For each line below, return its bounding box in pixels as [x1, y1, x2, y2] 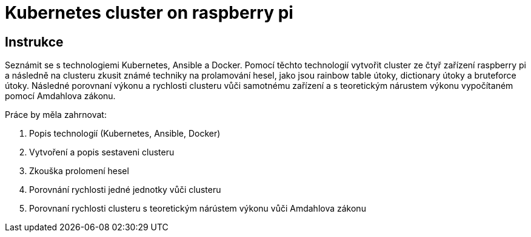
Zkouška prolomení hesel [29, 166, 129, 177]
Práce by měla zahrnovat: [5, 109, 107, 120]
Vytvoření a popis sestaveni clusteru [29, 147, 175, 158]
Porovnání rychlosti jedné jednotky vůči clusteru [29, 184, 221, 195]
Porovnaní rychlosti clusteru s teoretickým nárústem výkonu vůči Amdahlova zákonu [29, 203, 366, 214]
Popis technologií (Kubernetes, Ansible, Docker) [29, 128, 221, 139]
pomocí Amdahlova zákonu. [5, 91, 116, 102]
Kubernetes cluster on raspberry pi [5, 2, 293, 23]
